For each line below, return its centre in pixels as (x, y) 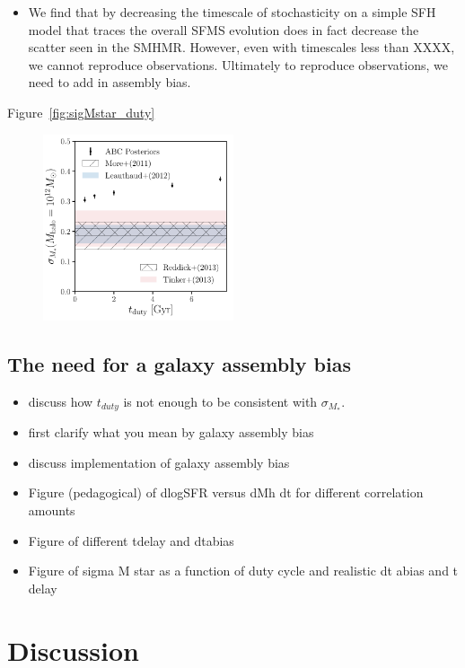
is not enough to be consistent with (220, 401)
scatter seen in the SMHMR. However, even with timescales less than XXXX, (241, 47)
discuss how (61, 401)
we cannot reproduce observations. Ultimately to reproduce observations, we (238, 64)
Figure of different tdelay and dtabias (131, 540)
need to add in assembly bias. (110, 82)
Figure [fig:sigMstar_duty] (81, 112)
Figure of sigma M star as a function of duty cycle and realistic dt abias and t (243, 571)
